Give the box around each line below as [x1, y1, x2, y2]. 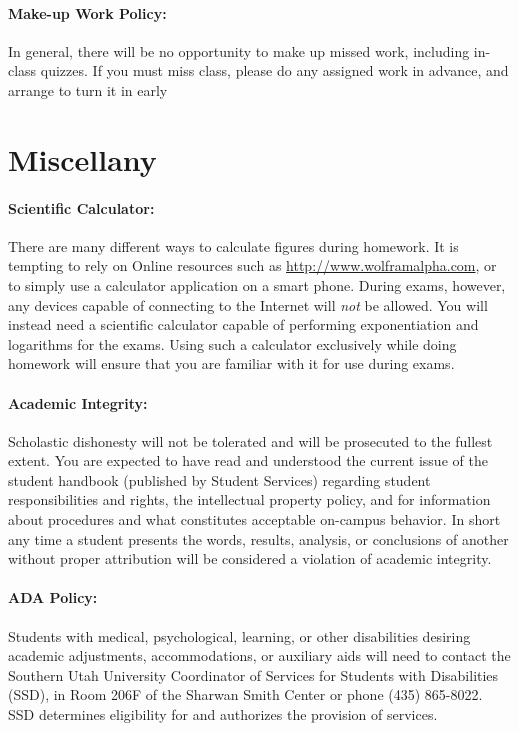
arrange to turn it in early [8, 79, 168, 100]
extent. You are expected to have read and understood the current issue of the [8, 450, 488, 471]
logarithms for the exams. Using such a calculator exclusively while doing [8, 333, 457, 354]
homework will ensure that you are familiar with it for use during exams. [8, 353, 455, 374]
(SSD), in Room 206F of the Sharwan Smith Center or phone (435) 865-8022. [8, 684, 483, 705]
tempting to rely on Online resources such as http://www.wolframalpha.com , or [8, 255, 497, 276]
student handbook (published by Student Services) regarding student [8, 469, 431, 490]
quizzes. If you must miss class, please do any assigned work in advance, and [40, 60, 509, 81]
